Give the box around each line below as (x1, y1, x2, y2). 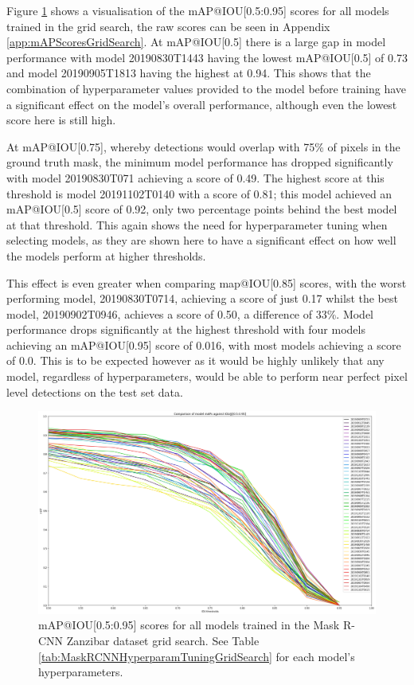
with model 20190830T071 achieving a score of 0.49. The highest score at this (6, 169, 385, 186)
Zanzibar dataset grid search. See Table (66, 632, 260, 649)
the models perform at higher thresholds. (6, 247, 206, 264)
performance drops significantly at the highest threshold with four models (6, 321, 365, 338)
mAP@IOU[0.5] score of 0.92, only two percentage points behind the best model (6, 201, 397, 217)
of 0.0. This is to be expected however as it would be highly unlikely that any (6, 352, 385, 369)
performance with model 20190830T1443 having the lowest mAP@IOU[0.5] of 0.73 (6, 49, 408, 65)
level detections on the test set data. (6, 383, 183, 400)
